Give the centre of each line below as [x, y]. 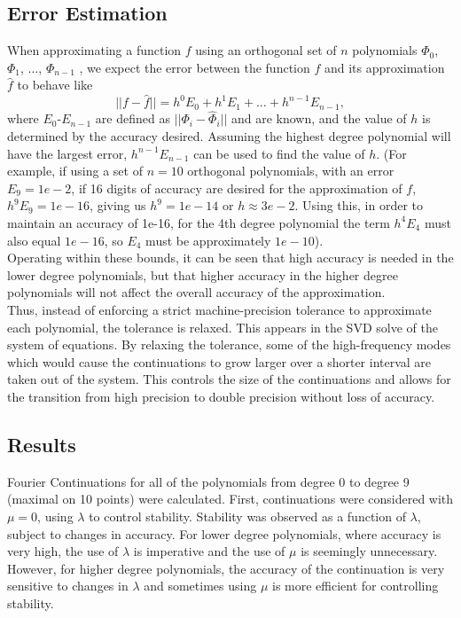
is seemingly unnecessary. [369, 551]
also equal [34, 240]
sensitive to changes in [68, 586]
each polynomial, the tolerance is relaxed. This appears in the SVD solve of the [223, 327]
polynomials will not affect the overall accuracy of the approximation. [196, 292]
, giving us [118, 205]
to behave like [55, 85]
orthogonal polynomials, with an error [291, 171]
